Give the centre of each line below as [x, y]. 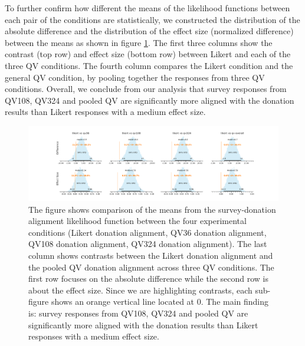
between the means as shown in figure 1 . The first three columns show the [139, 42]
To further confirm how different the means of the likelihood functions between [147, 8]
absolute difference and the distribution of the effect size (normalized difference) [149, 31]
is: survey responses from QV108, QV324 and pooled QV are [138, 313]
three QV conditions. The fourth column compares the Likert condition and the [149, 65]
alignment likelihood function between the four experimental [137, 221]
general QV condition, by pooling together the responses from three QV [135, 77]
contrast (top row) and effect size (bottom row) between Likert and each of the [148, 54]
